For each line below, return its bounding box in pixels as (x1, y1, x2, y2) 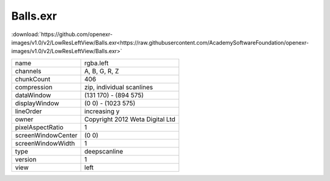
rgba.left (84, 59, 109, 67)
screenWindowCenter (15, 131, 78, 139)
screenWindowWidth (15, 139, 76, 147)
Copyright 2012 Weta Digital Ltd (84, 115, 175, 124)
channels (15, 67, 42, 75)
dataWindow (15, 90, 51, 99)
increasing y (84, 107, 120, 116)
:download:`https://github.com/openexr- (11, 31, 113, 38)
